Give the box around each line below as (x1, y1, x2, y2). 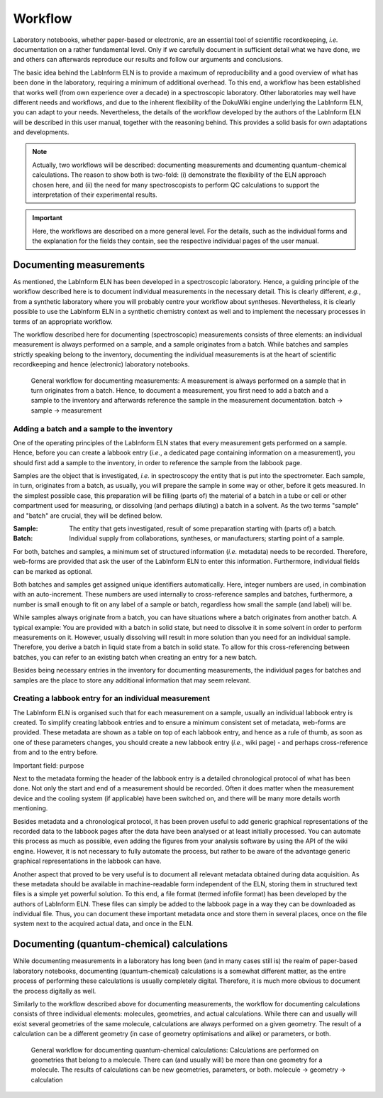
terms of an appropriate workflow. (13, 317, 113, 326)
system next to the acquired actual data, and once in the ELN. (13, 920, 194, 928)
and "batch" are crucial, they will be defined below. (13, 511, 162, 520)
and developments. (13, 128, 70, 136)
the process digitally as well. (13, 986, 96, 995)
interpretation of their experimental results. (32, 190, 157, 199)
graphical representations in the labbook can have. (13, 857, 162, 866)
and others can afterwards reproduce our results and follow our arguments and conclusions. (13, 55, 284, 64)
